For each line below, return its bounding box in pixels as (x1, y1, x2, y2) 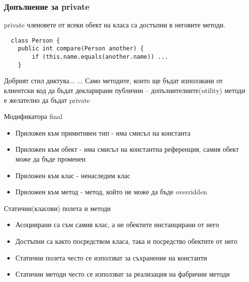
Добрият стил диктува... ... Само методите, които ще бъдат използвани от (4, 75, 223, 86)
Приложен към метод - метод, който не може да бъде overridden (15, 187, 207, 197)
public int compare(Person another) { (18, 45, 144, 52)
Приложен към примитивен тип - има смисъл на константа (15, 127, 190, 138)
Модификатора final (4, 111, 62, 121)
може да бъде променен (15, 154, 86, 164)
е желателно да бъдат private (4, 94, 90, 105)
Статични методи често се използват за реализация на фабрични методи (15, 269, 230, 279)
